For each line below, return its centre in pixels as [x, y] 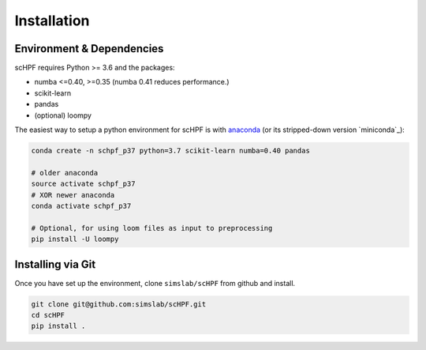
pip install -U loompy [75, 239]
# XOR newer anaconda [73, 195]
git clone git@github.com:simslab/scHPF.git [119, 304]
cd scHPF [48, 315]
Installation [52, 21]
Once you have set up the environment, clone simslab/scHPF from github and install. [155, 283]
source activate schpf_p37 [83, 184]
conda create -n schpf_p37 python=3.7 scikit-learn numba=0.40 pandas [171, 151]
